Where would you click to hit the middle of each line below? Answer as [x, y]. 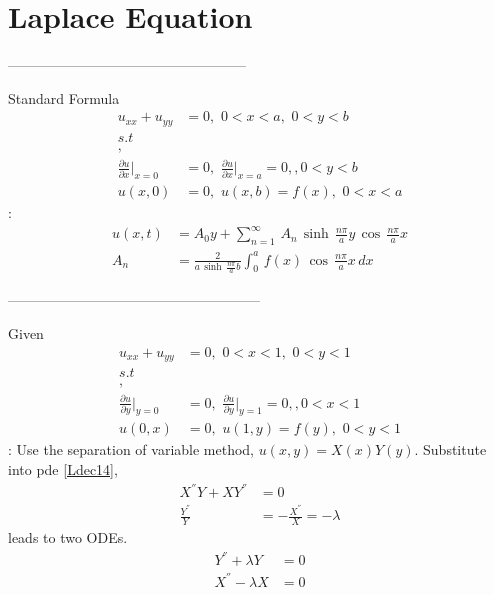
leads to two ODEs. [68, 537]
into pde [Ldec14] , [63, 469]
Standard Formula [64, 97]
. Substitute [450, 449]
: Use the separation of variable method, [131, 449]
